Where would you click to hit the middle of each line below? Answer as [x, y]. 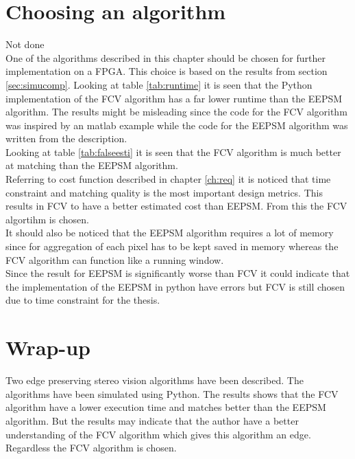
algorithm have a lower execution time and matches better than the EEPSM [166, 407]
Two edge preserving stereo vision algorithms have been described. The [155, 380]
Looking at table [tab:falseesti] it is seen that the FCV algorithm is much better [173, 152]
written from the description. [66, 138]
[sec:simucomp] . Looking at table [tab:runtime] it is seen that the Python [159, 84]
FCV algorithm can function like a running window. [115, 259]
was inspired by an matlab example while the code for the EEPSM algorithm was [177, 125]
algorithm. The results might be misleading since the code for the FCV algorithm [176, 112]
